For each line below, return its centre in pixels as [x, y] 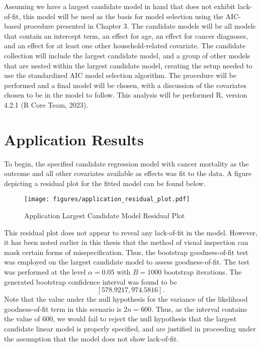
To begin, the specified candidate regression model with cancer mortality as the [126, 163]
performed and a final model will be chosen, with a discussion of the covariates [125, 85]
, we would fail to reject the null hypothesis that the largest [145, 319]
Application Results [74, 139]
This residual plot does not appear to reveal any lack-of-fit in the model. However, [131, 232]
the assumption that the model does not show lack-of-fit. [92, 338]
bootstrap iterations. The [203, 272]
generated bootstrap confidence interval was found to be [91, 281]
